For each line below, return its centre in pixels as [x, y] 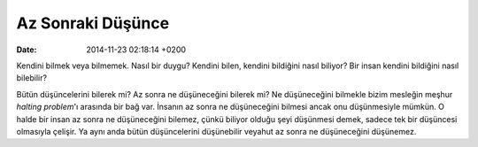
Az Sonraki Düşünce [93, 23]
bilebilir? [32, 78]
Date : [27, 50]
